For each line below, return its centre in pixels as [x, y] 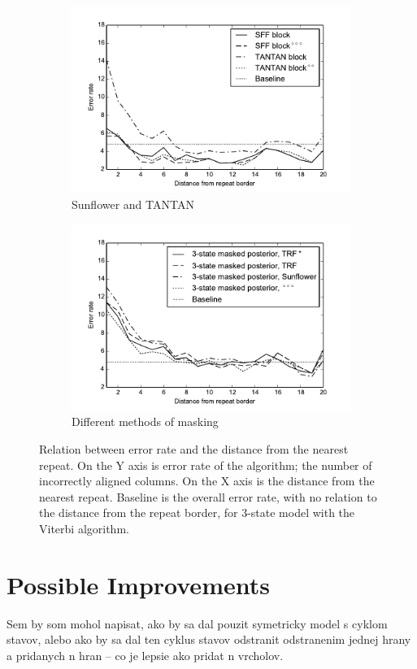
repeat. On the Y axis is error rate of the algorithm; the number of [206, 465]
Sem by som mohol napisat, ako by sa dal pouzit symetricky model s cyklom [197, 623]
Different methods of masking [145, 421]
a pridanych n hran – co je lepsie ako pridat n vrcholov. [145, 655]
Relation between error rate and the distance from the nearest [194, 449]
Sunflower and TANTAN [133, 204]
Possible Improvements [138, 584]
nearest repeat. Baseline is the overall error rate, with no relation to [208, 496]
